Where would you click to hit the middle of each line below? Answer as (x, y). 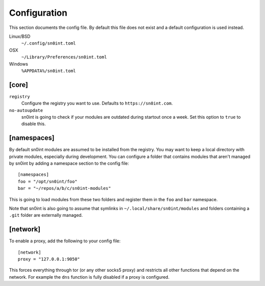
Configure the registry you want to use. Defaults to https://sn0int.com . (97, 104)
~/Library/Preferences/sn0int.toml (64, 57)
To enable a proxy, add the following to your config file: (65, 241)
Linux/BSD (20, 36)
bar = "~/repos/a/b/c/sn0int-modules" (65, 188)
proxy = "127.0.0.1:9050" (49, 259)
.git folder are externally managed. (46, 215)
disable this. (34, 124)
